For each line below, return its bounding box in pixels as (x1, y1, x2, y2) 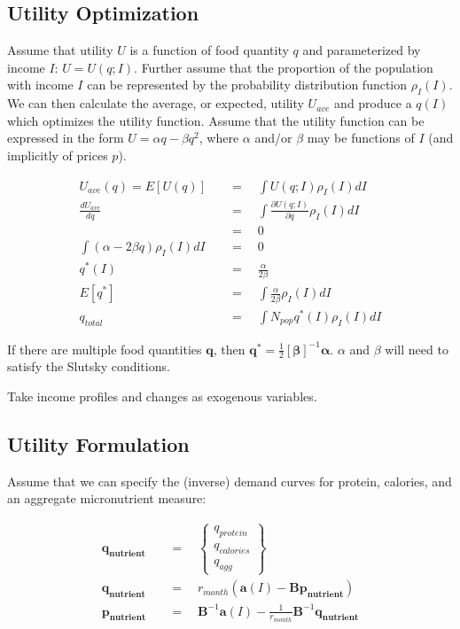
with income (7, 75, 74, 94)
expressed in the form (7, 128, 124, 147)
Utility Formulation (7, 431, 190, 458)
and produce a (334, 94, 412, 113)
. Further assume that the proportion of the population (134, 58, 433, 76)
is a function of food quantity (129, 41, 289, 59)
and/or (254, 128, 292, 147)
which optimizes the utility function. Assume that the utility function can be (7, 111, 425, 129)
